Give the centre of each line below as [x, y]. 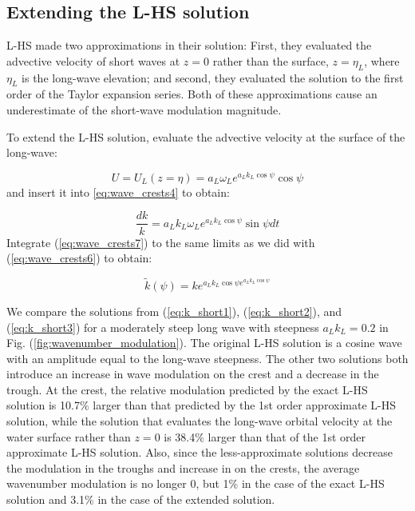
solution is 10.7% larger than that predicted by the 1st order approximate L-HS [201, 405]
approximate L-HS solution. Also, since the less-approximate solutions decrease [200, 452]
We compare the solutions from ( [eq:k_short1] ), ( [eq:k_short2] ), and [174, 311]
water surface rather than [69, 436]
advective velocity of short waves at [93, 60]
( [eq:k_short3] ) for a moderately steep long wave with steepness [163, 327]
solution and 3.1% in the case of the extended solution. [141, 499]
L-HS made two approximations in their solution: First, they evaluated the [189, 45]
